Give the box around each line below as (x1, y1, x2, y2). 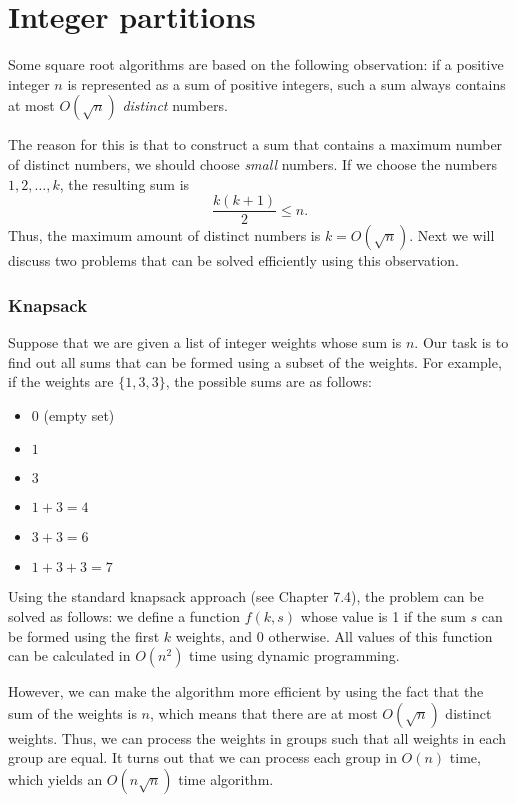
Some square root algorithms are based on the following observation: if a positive (8, 54, 504, 75)
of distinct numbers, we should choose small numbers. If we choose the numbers (8, 153, 497, 174)
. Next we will (409, 225, 495, 246)
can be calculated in (8, 645, 131, 666)
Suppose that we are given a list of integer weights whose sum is (8, 331, 402, 352)
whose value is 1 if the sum (300, 605, 466, 626)
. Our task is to (414, 331, 509, 352)
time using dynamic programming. (189, 645, 400, 666)
